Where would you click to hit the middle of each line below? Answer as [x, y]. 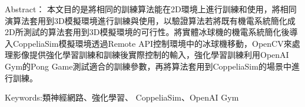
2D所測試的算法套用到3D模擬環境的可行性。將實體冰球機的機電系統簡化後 [147, 32]
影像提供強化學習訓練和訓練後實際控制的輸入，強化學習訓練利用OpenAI [151, 55]
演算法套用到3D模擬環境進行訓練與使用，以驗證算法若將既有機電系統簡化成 [150, 20]
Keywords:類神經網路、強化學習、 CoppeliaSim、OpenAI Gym [122, 97]
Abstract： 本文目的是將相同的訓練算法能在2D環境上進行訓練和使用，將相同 [151, 9]
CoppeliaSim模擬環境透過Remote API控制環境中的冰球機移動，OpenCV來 [152, 43]
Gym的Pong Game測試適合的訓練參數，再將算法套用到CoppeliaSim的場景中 [148, 66]
